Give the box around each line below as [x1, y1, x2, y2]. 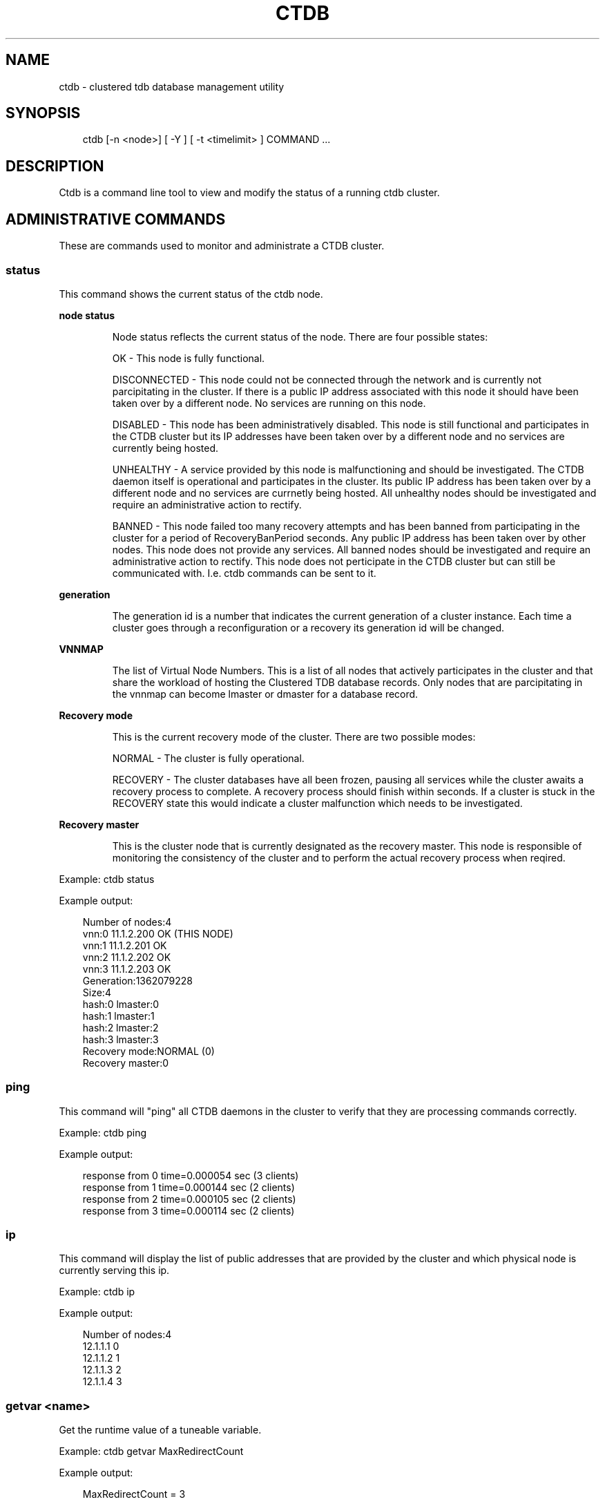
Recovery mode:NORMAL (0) [82, 1045, 215, 1057]
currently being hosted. [112, 441, 219, 454]
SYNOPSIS [6, 104, 81, 122]
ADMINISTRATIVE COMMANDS [6, 210, 226, 228]
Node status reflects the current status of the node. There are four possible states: [112, 330, 488, 343]
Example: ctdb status [59, 873, 155, 885]
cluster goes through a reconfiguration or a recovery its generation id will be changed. [112, 621, 505, 634]
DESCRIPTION [6, 157, 104, 175]
